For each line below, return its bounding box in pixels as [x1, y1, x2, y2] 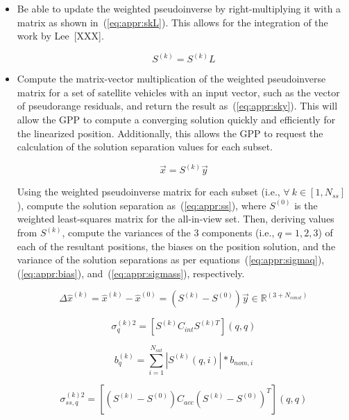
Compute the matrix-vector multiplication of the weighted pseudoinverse [17, 71, 326, 86]
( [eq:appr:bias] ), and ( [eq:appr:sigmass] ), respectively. [17, 265, 245, 280]
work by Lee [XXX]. [17, 28, 104, 43]
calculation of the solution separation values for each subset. [17, 139, 273, 154]
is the [294, 198, 318, 212]
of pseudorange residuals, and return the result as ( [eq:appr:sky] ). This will [17, 98, 338, 113]
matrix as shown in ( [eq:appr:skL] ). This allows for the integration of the [17, 15, 328, 29]
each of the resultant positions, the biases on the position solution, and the [17, 238, 336, 253]
